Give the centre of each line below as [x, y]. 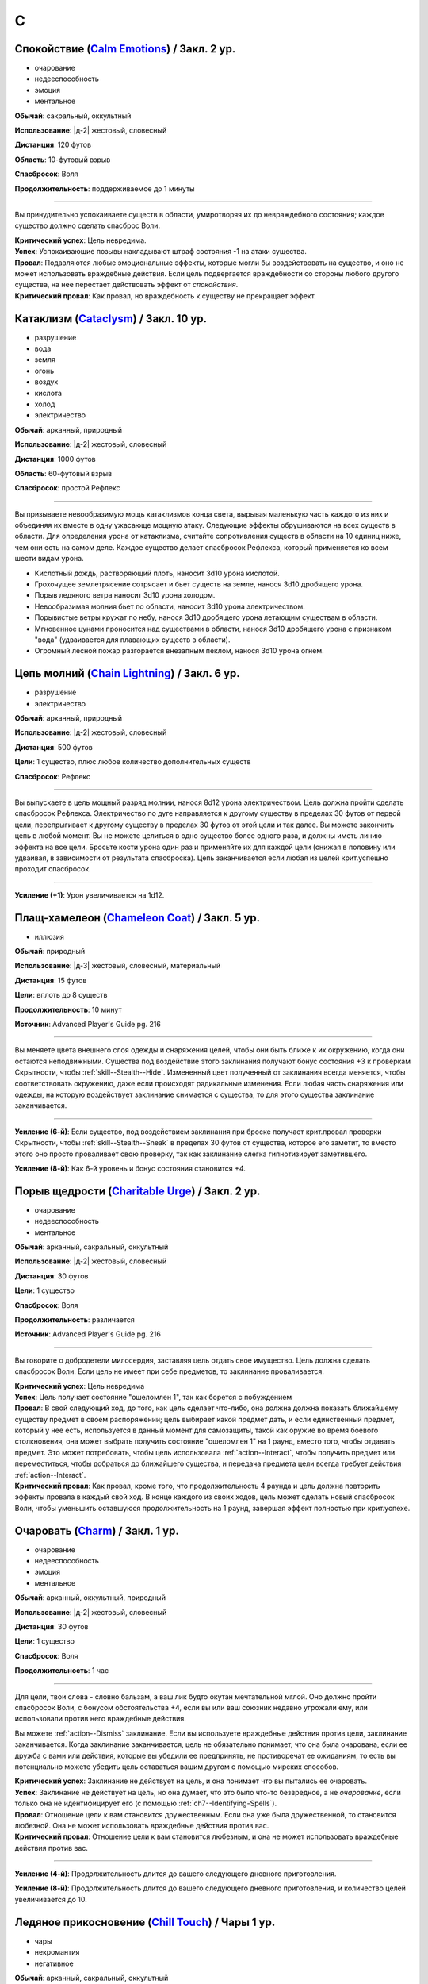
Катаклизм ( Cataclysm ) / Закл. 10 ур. [111, 319]
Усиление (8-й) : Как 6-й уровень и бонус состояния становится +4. [130, 1168]
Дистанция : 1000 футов [55, 459]
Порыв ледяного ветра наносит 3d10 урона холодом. [125, 595]
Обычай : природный [50, 952]
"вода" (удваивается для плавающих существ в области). [132, 640]
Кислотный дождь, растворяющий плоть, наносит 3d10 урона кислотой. [157, 573]
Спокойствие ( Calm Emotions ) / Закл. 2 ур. [125, 49]
